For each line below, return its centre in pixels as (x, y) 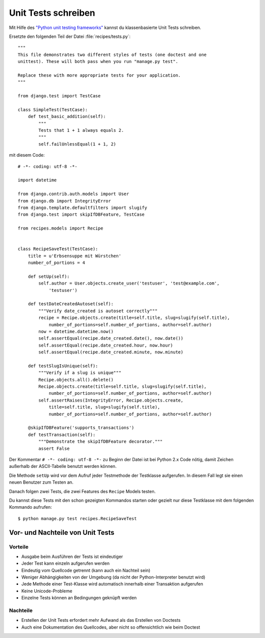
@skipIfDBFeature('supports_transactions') (81, 428)
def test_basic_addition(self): (67, 116)
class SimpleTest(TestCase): (53, 110)
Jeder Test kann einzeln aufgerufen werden (66, 563)
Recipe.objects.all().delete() (76, 379)
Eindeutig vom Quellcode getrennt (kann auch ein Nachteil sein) (86, 570)
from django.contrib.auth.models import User (74, 194)
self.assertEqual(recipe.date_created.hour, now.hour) (106, 345)
